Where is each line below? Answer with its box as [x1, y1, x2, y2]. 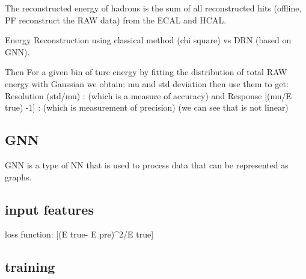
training [5, 257, 55, 276]
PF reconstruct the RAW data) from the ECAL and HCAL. [5, 13, 227, 26]
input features [5, 200, 94, 218]
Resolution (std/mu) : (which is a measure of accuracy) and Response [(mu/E [5, 89, 292, 102]
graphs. [5, 170, 32, 183]
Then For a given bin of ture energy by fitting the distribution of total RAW [5, 66, 287, 78]
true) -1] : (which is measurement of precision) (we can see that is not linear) [5, 101, 289, 114]
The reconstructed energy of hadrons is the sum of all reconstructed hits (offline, [5, 2, 302, 14]
